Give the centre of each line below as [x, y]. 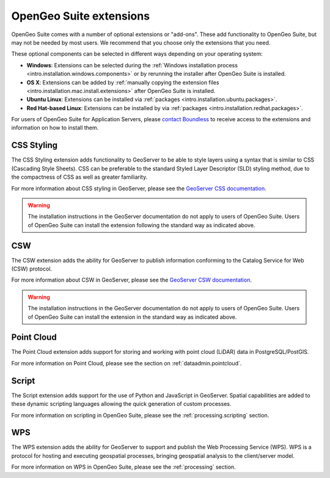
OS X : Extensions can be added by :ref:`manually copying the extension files [123, 82]
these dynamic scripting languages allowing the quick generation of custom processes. [121, 404]
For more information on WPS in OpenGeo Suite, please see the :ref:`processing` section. [123, 467]
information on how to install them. [55, 128]
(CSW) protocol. [31, 269]
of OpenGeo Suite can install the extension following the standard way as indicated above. [141, 225]
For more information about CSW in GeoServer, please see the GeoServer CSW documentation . [131, 280]
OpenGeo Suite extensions [80, 16]
